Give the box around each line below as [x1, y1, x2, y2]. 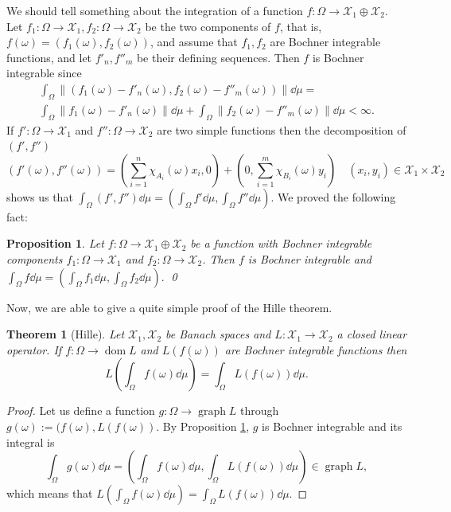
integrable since [6, 64, 82, 81]
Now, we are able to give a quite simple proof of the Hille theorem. [6, 299, 332, 315]
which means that [6, 485, 93, 502]
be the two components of [145, 18, 271, 34]
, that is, [279, 18, 322, 34]
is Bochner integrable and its [262, 417, 402, 434]
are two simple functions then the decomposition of [157, 121, 406, 138]
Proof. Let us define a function [6, 402, 155, 419]
